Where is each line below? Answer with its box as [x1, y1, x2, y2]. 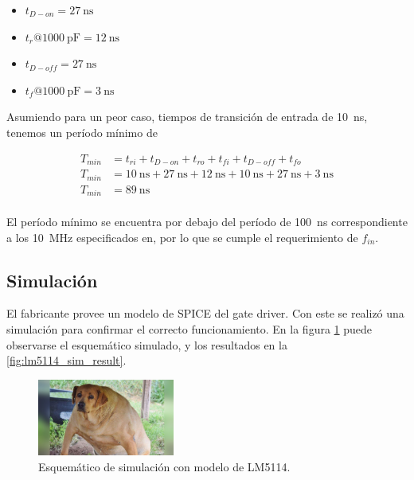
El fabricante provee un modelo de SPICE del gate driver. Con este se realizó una [6, 305, 404, 322]
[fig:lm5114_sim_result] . [6, 352, 127, 369]
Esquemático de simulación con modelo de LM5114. [38, 458, 291, 474]
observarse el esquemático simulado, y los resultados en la [6, 336, 287, 353]
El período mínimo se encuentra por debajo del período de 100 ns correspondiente [6, 213, 408, 230]
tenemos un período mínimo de [6, 123, 158, 140]
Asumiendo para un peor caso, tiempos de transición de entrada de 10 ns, [6, 108, 368, 125]
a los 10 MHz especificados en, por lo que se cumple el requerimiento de [6, 228, 358, 245]
